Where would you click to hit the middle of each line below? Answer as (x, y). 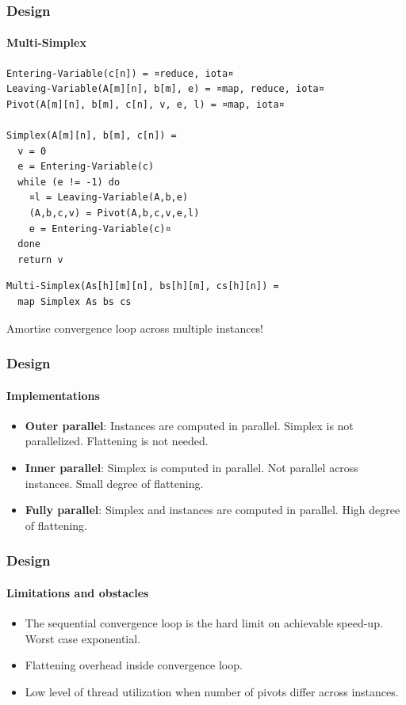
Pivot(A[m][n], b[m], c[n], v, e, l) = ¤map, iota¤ (146, 104)
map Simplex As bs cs (75, 301)
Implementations (53, 395)
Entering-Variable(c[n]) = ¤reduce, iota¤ (120, 73)
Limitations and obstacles (78, 592)
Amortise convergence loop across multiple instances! (135, 328)
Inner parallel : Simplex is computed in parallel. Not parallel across (192, 467)
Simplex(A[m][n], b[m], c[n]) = (92, 136)
